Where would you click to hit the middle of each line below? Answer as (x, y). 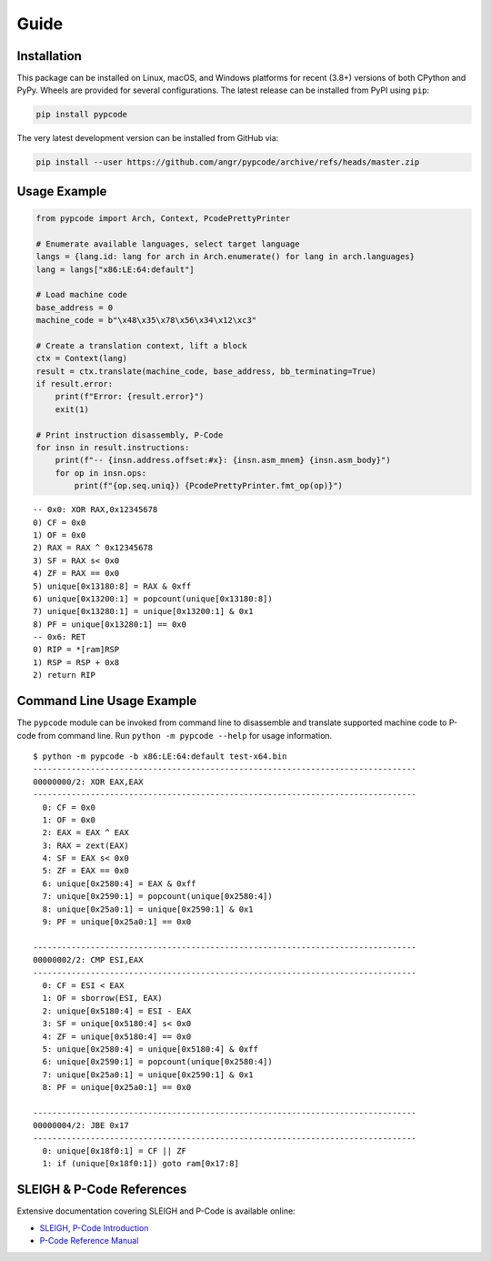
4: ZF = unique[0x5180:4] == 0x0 (117, 1036)
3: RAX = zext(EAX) (85, 845)
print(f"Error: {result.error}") (130, 397)
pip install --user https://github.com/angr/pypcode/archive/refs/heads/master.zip (228, 162)
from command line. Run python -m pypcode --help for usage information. (185, 735)
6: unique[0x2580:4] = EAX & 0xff (119, 883)
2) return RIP (64, 675)
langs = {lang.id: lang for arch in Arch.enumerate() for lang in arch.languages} (225, 257)
